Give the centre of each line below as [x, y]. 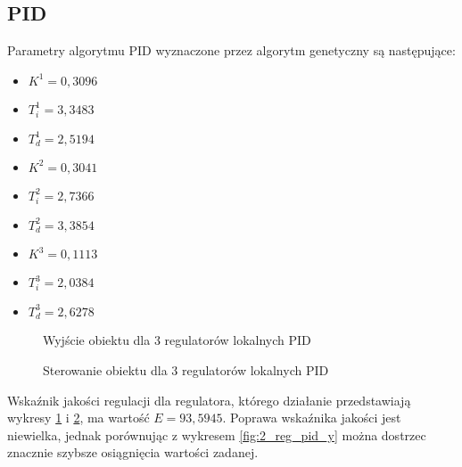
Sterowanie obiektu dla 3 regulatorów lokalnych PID [186, 369]
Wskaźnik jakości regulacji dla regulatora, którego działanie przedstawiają [209, 400]
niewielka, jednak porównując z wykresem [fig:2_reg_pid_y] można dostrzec [217, 434]
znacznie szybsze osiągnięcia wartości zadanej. [133, 452]
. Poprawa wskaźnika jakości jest [312, 418]
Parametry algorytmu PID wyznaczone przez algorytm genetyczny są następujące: [231, 50]
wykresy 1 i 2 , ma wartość [78, 418]
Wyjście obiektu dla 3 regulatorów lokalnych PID [177, 340]
